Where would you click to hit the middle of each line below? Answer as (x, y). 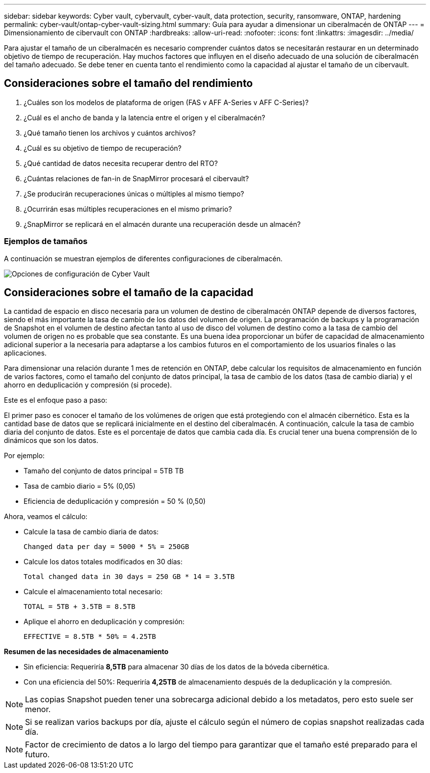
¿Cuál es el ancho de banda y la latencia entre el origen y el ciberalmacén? (145, 117)
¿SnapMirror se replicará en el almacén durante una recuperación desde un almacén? (162, 224)
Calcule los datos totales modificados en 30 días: (103, 562)
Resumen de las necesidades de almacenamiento (86, 652)
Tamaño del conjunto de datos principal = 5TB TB (104, 471)
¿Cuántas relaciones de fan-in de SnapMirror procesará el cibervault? (136, 178)
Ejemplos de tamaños (46, 241)
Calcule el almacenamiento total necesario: (93, 592)
